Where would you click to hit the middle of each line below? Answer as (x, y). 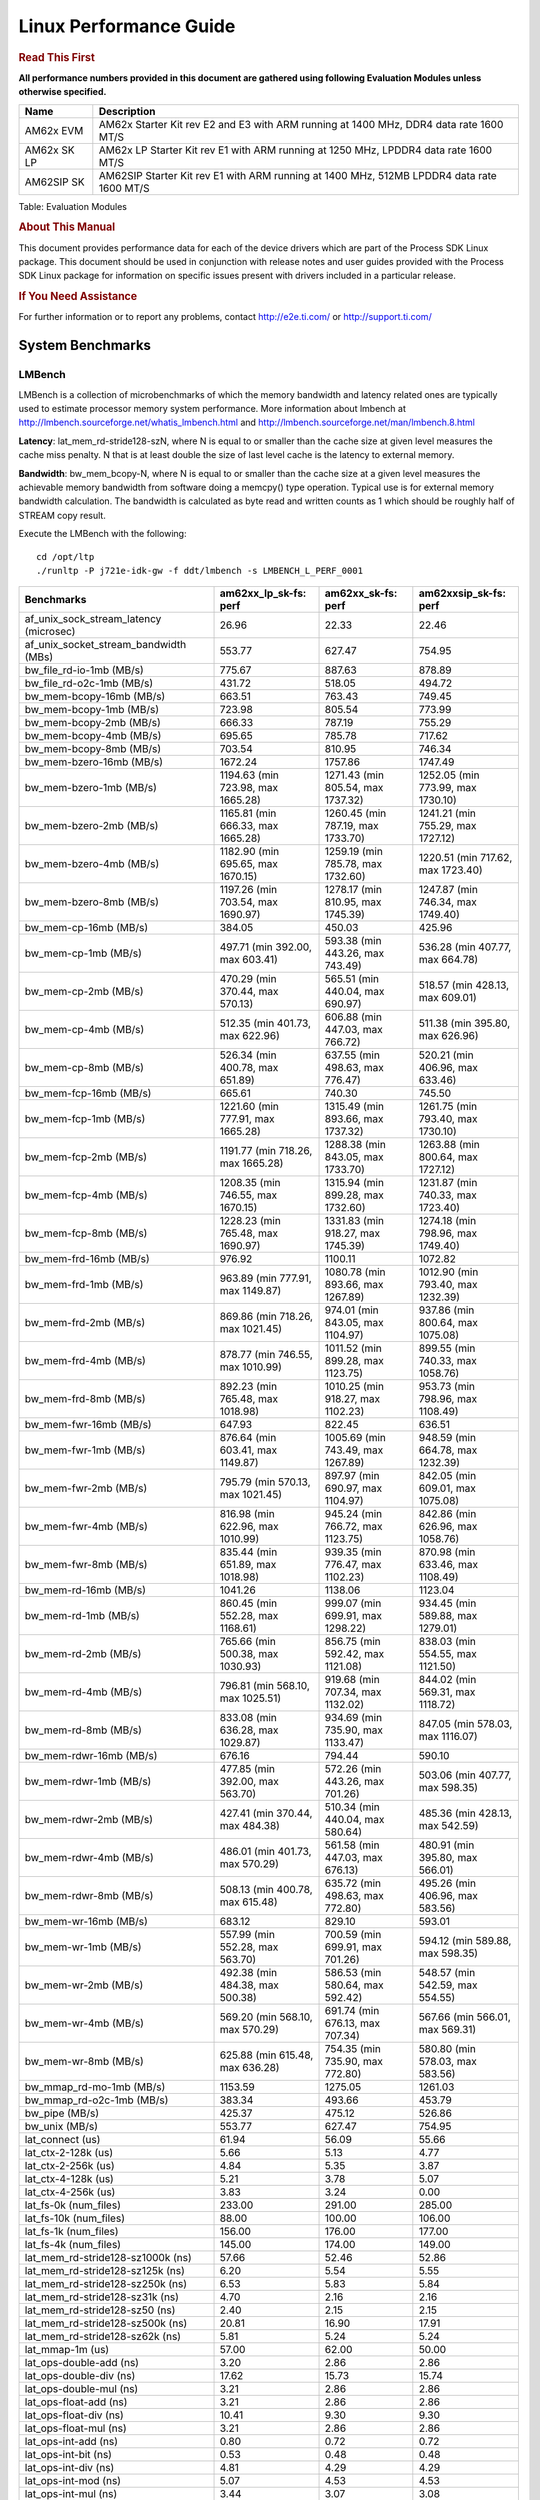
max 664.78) (448, 960)
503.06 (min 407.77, (465, 1775)
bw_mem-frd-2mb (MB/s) (85, 1323)
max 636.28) (249, 2068)
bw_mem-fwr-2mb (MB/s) (86, 1488)
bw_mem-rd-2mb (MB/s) (83, 1654)
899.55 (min (447, 1348)
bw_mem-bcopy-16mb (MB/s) (95, 697)
